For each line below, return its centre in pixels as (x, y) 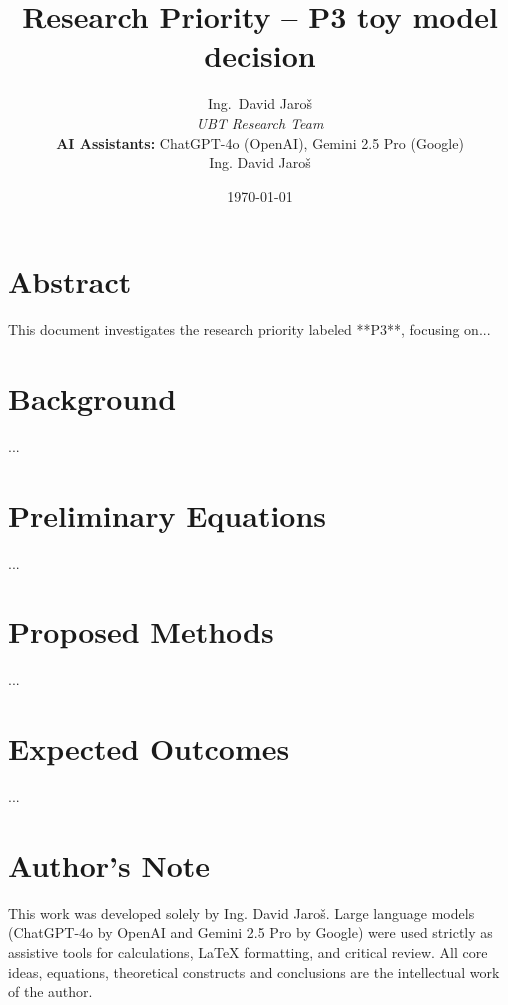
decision (260, 55)
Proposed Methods (141, 631)
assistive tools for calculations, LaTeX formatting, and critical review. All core (248, 952)
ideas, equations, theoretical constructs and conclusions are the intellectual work (254, 971)
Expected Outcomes (149, 748)
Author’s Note (109, 864)
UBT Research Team (260, 122)
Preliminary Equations (167, 514)
